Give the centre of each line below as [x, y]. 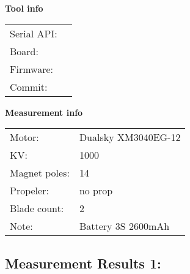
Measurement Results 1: [83, 263]
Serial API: [34, 33]
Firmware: [31, 69]
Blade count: [37, 208]
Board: [24, 51]
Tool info [24, 8]
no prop [96, 191]
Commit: [29, 86]
